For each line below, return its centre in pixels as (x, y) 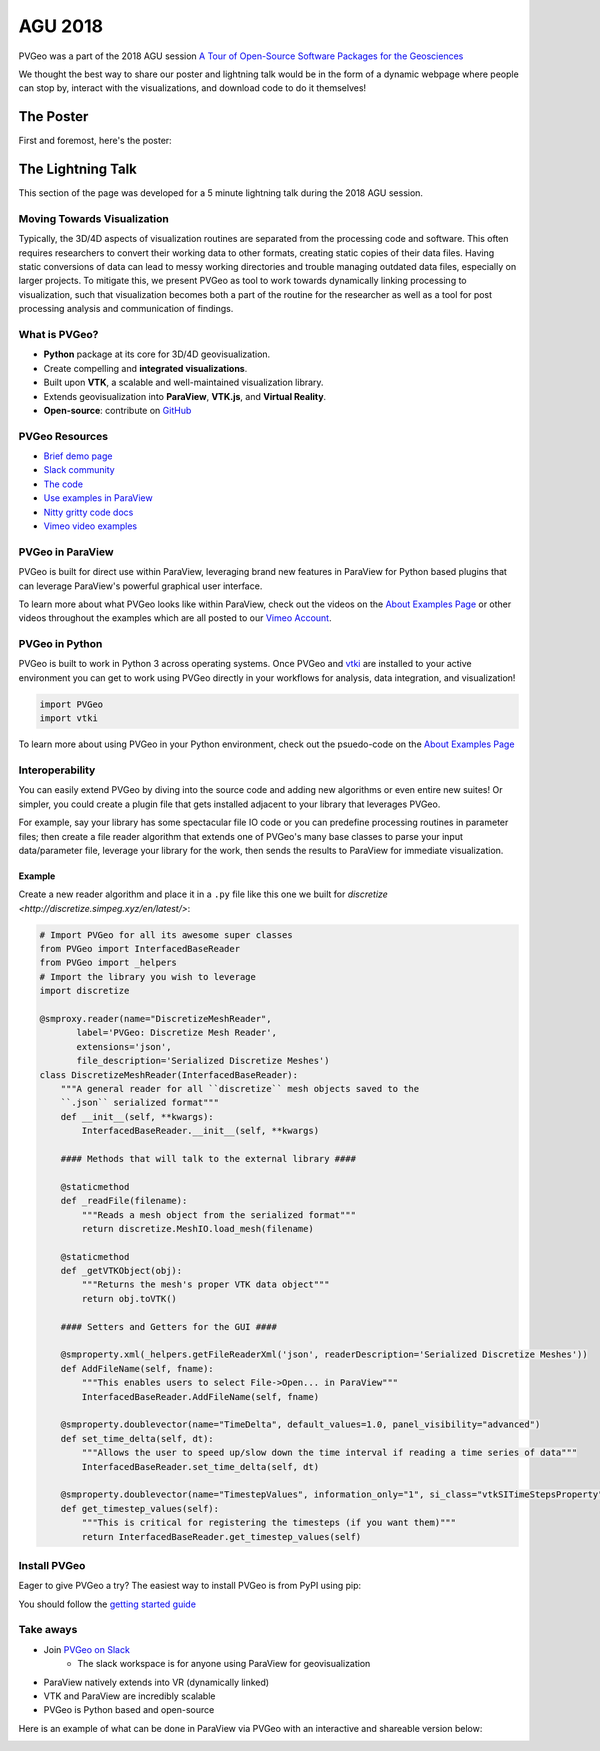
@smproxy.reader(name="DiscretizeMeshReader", (155, 1019)
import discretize (84, 991)
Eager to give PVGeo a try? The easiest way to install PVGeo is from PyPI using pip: (190, 1586)
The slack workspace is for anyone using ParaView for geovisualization (224, 1664)
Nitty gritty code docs (88, 512)
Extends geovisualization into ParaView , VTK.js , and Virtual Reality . (185, 396)
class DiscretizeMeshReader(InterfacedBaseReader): (169, 1074)
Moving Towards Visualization (93, 218)
